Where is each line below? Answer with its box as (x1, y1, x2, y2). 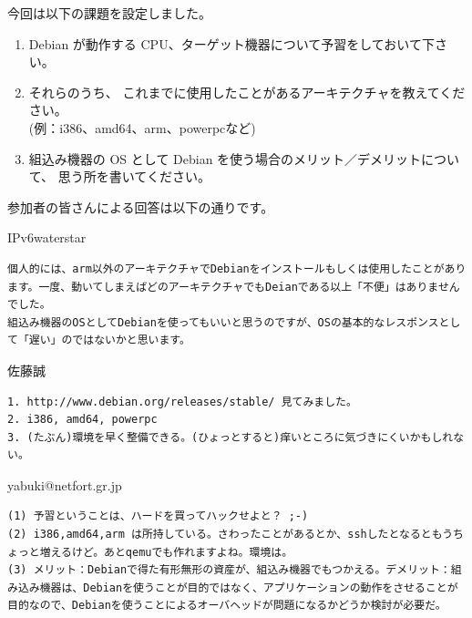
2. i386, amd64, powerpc (7, 413, 158, 427)
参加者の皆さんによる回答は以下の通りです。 (7, 197, 274, 216)
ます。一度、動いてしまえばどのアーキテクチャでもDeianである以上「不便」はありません (7, 280, 460, 294)
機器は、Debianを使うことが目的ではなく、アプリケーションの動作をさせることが (39, 581, 458, 594)
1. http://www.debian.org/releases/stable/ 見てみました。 (7, 395, 357, 408)
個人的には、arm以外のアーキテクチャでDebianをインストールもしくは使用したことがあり (7, 262, 467, 275)
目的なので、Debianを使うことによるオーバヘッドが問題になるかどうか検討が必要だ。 (7, 599, 446, 613)
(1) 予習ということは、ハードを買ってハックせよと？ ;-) (7, 510, 309, 523)
